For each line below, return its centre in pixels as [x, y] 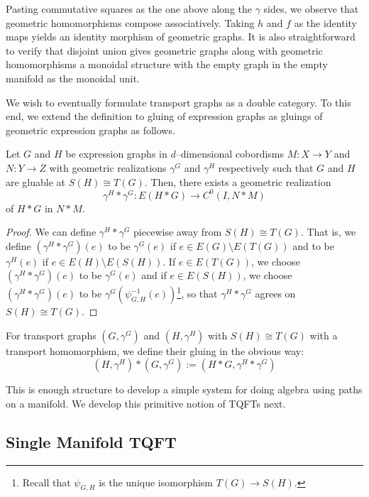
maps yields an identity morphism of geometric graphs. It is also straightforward [181, 37]
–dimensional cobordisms [230, 154]
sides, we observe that [311, 9]
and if [154, 275]
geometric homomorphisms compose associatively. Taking [130, 22]
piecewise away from [178, 232]
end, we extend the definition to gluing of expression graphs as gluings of [164, 116]
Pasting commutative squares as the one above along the [129, 9]
